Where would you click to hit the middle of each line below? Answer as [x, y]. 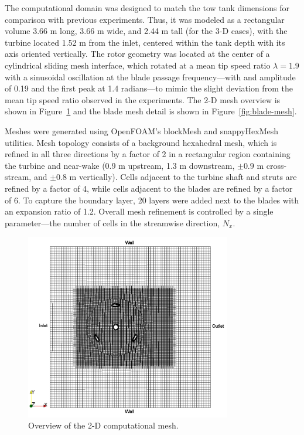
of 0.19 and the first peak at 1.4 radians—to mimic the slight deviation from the [149, 88]
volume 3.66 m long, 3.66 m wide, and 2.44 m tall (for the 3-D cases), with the [146, 31]
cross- [276, 165]
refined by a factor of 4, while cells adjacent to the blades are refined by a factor [149, 188]
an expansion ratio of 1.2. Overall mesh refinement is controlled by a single [139, 211]
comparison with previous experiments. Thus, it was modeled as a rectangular [145, 19]
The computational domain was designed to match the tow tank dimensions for [147, 8]
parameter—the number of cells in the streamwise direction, [112, 222]
